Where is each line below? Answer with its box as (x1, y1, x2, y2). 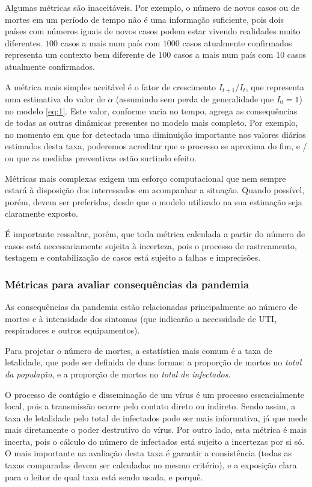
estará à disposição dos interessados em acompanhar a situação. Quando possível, (5, 184, 305, 196)
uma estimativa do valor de (5, 93, 105, 105)
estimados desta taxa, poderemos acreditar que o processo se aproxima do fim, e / (5, 140, 307, 152)
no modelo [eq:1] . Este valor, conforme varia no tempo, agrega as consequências (5, 104, 298, 117)
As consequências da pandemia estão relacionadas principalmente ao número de (5, 300, 298, 312)
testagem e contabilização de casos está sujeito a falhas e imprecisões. (5, 251, 261, 264)
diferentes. (5, 36, 43, 49)
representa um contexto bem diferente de (5, 48, 156, 61)
